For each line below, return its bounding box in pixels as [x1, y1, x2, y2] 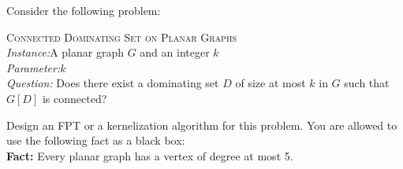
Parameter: [6, 59, 61, 75]
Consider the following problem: [6, 2, 161, 18]
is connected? [42, 90, 107, 106]
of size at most [235, 75, 306, 91]
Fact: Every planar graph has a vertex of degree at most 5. [6, 147, 293, 163]
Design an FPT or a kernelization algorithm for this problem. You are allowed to [6, 116, 397, 133]
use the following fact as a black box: [6, 132, 185, 149]
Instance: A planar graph [6, 44, 124, 61]
